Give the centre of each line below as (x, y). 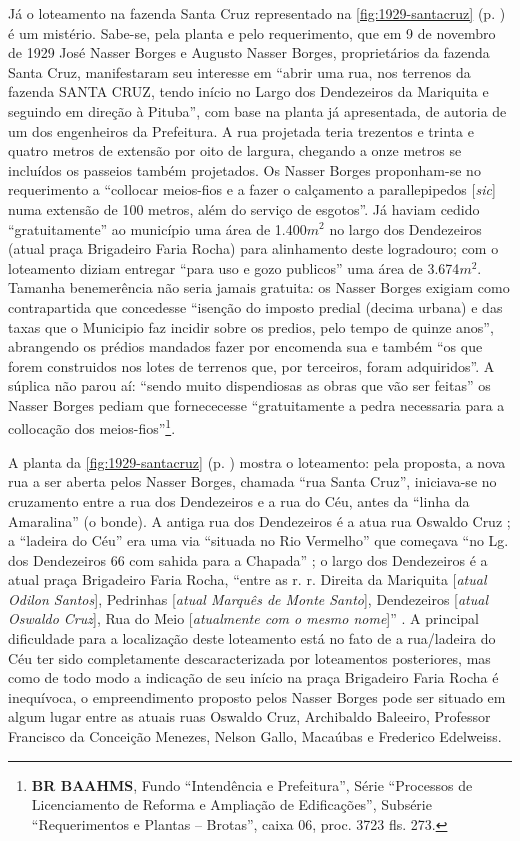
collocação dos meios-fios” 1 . (92, 427)
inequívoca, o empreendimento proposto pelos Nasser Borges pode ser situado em (257, 696)
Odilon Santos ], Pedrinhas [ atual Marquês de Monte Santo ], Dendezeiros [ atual (248, 598)
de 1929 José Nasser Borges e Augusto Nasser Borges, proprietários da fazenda (249, 52)
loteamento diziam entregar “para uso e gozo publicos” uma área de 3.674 (234, 267)
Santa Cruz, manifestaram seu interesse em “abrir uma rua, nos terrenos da (239, 71)
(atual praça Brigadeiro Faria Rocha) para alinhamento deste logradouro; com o (253, 248)
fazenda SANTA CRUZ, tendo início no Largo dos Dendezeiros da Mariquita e (248, 91)
